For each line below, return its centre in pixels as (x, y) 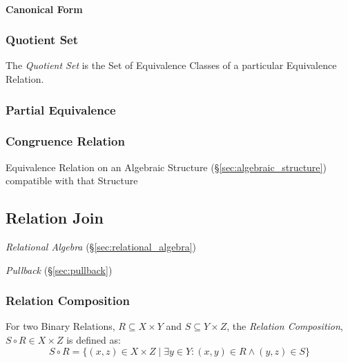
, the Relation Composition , (285, 326)
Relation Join (55, 218)
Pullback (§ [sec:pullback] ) (59, 269)
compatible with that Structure (72, 180)
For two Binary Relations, (60, 326)
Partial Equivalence (61, 109)
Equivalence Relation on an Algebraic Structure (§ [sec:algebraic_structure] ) (166, 167)
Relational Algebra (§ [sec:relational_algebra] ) (101, 247)
